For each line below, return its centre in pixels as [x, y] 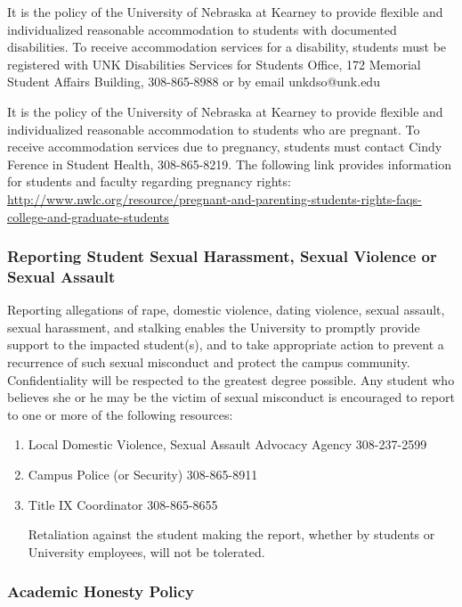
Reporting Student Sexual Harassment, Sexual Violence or [222, 256]
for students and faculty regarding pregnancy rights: [149, 181]
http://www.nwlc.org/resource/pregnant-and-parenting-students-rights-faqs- [215, 198]
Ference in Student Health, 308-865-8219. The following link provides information [229, 164]
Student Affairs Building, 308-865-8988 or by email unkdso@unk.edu [194, 82]
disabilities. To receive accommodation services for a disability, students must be [227, 47]
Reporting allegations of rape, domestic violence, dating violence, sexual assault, [226, 310]
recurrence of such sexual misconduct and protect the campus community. [209, 362]
